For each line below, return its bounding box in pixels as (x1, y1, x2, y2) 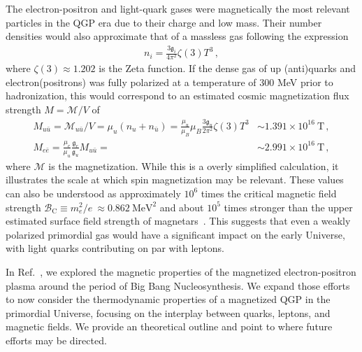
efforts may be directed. (6, 332, 107, 347)
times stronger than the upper (224, 199, 353, 214)
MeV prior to (277, 74, 333, 89)
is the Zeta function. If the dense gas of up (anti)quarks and (99, 61, 356, 76)
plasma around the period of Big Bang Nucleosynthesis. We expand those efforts (6, 278, 350, 293)
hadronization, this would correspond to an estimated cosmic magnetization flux (6, 88, 349, 103)
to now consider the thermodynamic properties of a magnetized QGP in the (6, 292, 331, 307)
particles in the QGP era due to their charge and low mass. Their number (6, 15, 322, 29)
